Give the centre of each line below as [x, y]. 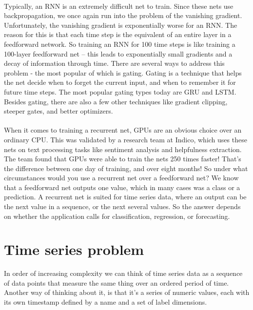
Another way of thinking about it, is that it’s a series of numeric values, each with [127, 292]
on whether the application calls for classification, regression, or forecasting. [117, 216]
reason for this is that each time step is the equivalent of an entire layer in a [118, 34]
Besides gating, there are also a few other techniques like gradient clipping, [116, 101]
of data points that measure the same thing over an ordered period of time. [117, 282]
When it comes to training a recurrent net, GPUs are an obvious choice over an [123, 130]
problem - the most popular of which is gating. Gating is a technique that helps [123, 72]
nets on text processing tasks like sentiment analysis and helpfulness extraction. [123, 149]
